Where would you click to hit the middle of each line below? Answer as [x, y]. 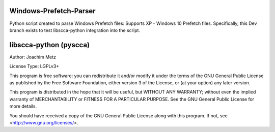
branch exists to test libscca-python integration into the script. [75, 30]
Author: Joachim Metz [33, 57]
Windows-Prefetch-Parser [53, 11]
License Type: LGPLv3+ [34, 67]
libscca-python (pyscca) [50, 45]
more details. [23, 106]
